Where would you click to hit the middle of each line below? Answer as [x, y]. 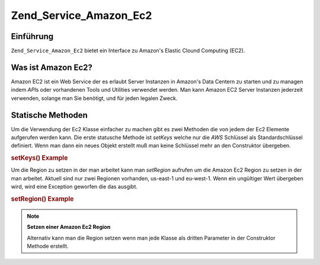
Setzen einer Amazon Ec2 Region [69, 227]
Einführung [32, 36]
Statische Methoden [49, 115]
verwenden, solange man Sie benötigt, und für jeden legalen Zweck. [94, 98]
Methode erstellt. [48, 246]
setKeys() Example [39, 158]
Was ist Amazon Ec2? [52, 67]
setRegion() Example [42, 199]
